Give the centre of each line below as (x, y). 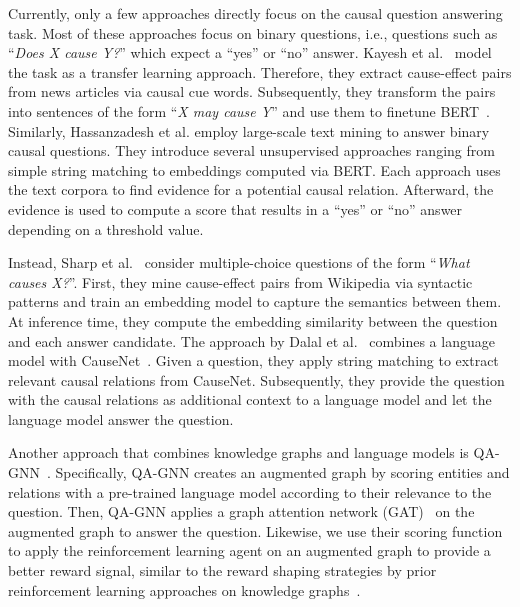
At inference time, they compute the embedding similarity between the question (253, 320)
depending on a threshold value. (106, 228)
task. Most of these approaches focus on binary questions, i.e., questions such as (253, 32)
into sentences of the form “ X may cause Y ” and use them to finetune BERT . (249, 110)
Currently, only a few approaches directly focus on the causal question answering (255, 13)
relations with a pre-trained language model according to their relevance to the (250, 491)
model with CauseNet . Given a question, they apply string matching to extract (253, 360)
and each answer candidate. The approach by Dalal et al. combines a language (251, 340)
